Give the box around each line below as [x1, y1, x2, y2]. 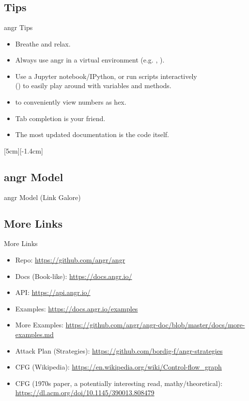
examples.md [15, 329, 54, 339]
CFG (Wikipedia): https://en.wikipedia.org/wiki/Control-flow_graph [15, 362, 222, 372]
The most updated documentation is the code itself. [15, 129, 169, 139]
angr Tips [4, 22, 33, 32]
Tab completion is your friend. [15, 113, 106, 123]
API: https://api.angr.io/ [15, 287, 91, 297]
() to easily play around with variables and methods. [15, 80, 171, 91]
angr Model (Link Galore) [4, 192, 81, 202]
